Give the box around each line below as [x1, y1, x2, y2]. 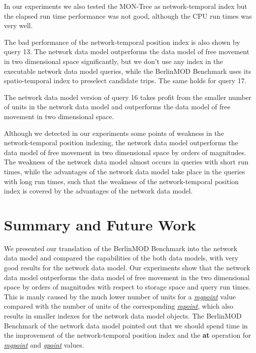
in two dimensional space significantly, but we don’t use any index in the [4, 56, 223, 66]
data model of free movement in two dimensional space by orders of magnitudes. [4, 147, 246, 157]
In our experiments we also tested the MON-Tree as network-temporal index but [4, 1, 247, 11]
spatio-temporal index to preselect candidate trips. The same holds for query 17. [4, 75, 247, 86]
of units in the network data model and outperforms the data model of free [4, 101, 230, 112]
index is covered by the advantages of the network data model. [4, 186, 193, 196]
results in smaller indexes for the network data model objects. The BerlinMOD [4, 310, 242, 321]
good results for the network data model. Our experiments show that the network [4, 262, 250, 272]
